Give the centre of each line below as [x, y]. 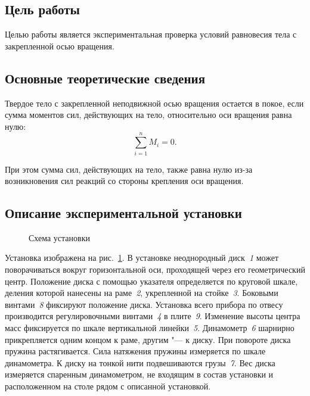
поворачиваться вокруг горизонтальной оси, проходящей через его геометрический [155, 269]
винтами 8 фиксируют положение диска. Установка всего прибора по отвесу [144, 304]
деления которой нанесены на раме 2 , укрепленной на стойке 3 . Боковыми [142, 293]
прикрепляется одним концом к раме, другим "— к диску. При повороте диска [148, 339]
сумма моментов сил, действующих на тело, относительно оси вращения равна [148, 115]
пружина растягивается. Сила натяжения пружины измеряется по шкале [135, 351]
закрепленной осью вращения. [60, 46]
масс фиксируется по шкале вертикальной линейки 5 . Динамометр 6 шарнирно [150, 328]
